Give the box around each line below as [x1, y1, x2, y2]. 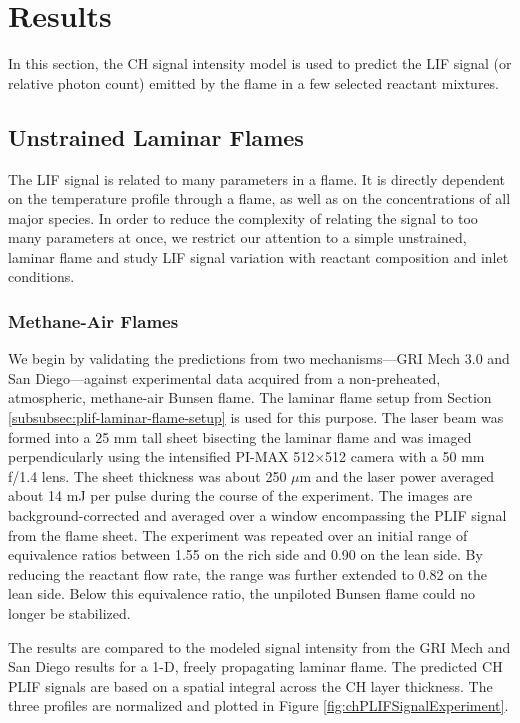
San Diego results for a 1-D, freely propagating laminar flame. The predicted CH [8, 656, 503, 677]
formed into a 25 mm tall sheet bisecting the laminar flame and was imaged [8, 426, 472, 447]
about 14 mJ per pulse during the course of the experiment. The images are [8, 485, 473, 506]
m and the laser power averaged [299, 465, 495, 486]
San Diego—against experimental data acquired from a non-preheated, [8, 367, 441, 388]
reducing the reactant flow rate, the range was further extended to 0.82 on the [8, 563, 488, 584]
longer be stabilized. [8, 603, 131, 624]
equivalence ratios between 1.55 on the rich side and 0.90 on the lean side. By [8, 544, 483, 565]
